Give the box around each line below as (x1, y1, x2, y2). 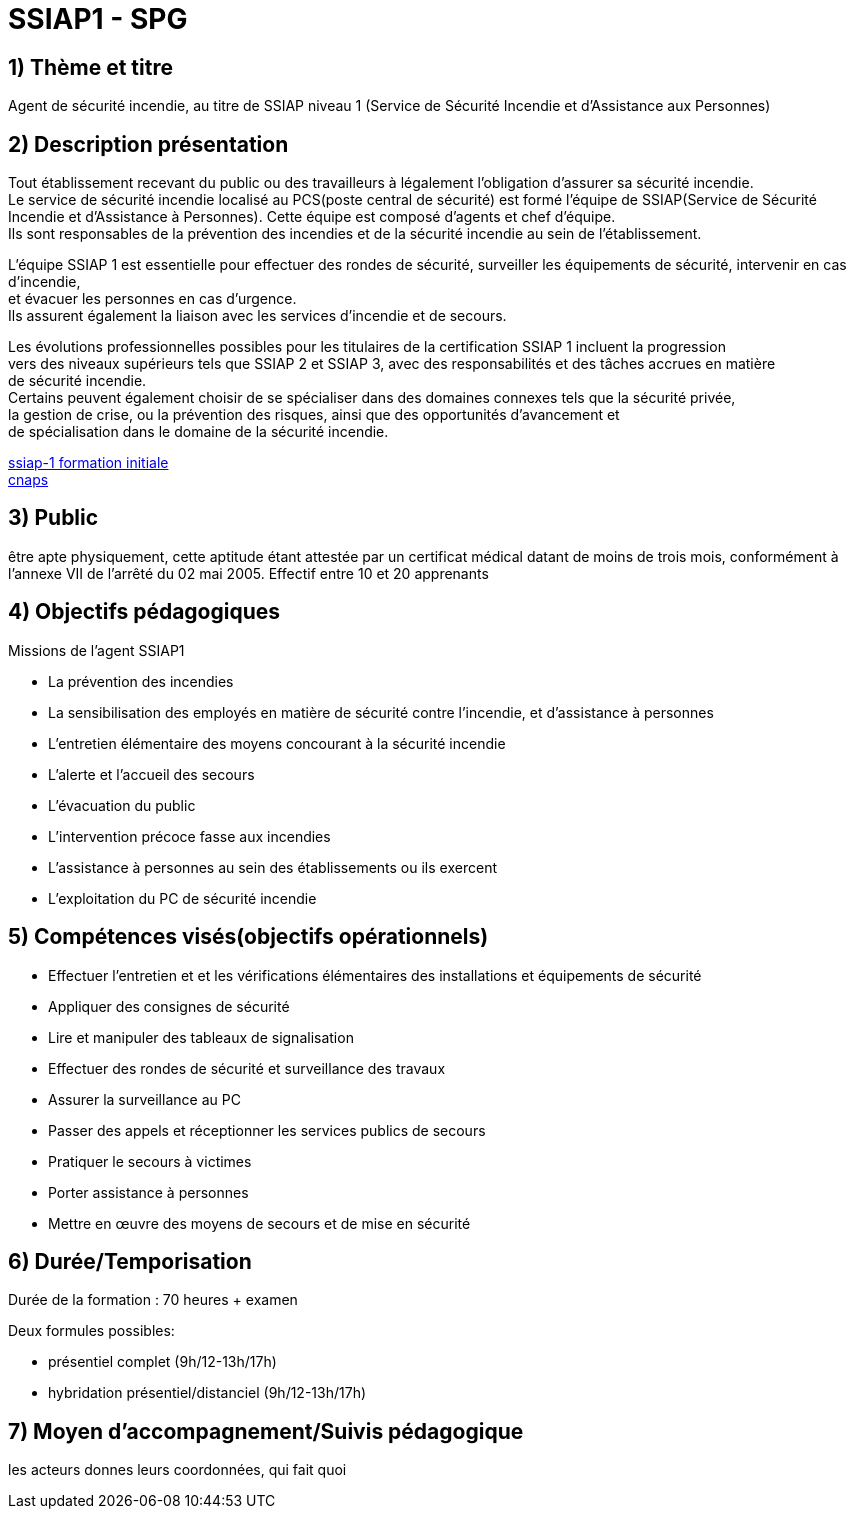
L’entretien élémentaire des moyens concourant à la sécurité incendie (48, 734, 506, 752)
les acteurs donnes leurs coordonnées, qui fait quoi (8, 1461, 347, 1479)
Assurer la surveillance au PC (48, 1090, 241, 1108)
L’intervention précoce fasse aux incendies (48, 827, 331, 845)
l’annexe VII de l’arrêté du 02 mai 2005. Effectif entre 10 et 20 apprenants (8, 564, 489, 582)
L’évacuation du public (48, 796, 196, 814)
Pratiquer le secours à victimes (48, 1152, 252, 1170)
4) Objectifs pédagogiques (8, 599, 281, 625)
